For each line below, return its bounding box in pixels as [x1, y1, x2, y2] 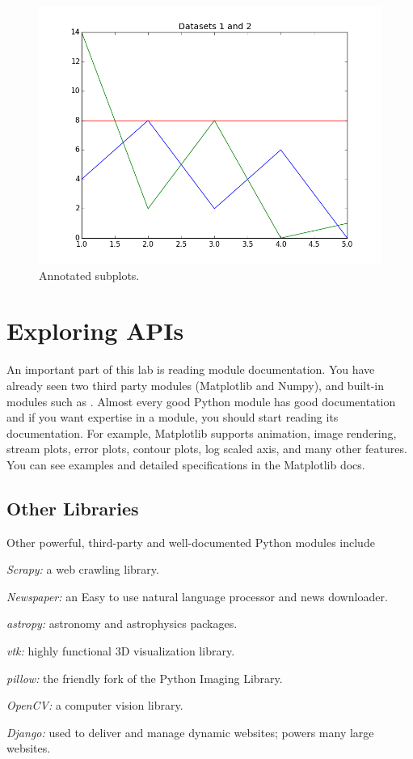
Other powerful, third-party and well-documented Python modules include [6, 533, 375, 550]
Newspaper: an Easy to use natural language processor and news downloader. [6, 587, 388, 604]
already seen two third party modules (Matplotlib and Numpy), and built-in [6, 376, 385, 393]
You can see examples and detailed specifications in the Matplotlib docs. [6, 456, 365, 473]
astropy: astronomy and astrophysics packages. [6, 615, 238, 632]
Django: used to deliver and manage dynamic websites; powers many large [6, 723, 374, 740]
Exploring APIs [6, 314, 184, 347]
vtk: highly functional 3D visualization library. [6, 642, 235, 659]
